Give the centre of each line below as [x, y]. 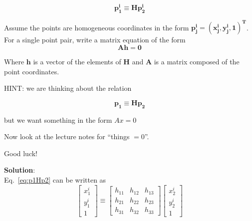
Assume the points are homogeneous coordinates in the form [97, 27]
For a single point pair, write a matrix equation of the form [95, 40]
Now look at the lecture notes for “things [67, 136]
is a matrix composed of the [197, 61]
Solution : [20, 170]
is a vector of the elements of [77, 61]
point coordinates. [32, 71]
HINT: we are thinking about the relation [68, 88]
